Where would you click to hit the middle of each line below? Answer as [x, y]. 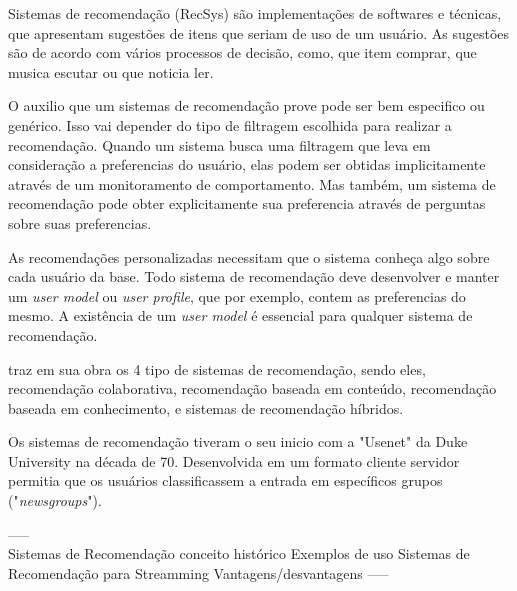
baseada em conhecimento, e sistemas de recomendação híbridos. [206, 407]
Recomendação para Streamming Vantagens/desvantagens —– [198, 572]
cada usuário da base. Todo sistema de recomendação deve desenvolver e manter [254, 276]
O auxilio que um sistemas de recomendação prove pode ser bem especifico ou [246, 105]
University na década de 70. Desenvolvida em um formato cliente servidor [234, 460]
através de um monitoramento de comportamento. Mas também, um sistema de [252, 183]
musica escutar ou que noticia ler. [111, 71]
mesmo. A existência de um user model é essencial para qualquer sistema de [240, 315]
